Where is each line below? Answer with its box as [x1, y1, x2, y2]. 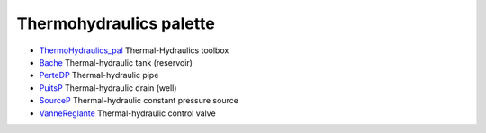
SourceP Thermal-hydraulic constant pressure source [39, 95, 238, 106]
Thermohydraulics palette [16, 13, 215, 33]
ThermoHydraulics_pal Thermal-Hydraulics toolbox [39, 45, 229, 56]
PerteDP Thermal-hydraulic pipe [39, 70, 159, 81]
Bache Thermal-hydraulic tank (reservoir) [39, 57, 193, 67]
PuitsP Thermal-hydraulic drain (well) [39, 82, 177, 93]
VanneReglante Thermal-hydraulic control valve [39, 108, 216, 119]
